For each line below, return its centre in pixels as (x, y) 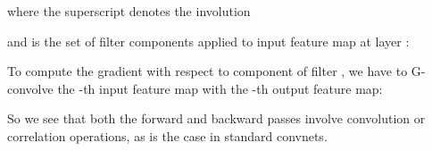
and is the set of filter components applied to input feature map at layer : (208, 41)
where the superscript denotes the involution (129, 11)
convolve (30, 88)
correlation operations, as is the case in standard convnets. (167, 135)
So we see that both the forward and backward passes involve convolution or (216, 118)
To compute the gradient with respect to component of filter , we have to (208, 71)
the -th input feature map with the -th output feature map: (220, 88)
